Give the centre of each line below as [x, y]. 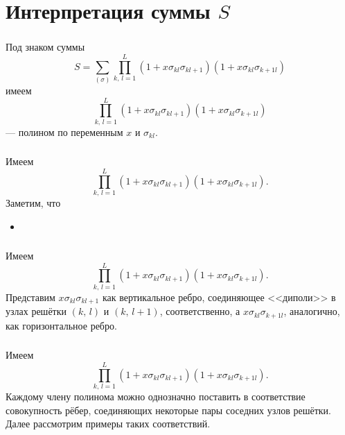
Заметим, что [33, 202]
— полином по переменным [64, 131]
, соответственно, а [200, 311]
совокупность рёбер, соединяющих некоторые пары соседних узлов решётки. [168, 410]
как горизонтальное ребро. [61, 325]
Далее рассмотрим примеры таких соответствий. [108, 424]
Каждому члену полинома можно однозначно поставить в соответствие [156, 396]
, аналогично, [312, 311]
